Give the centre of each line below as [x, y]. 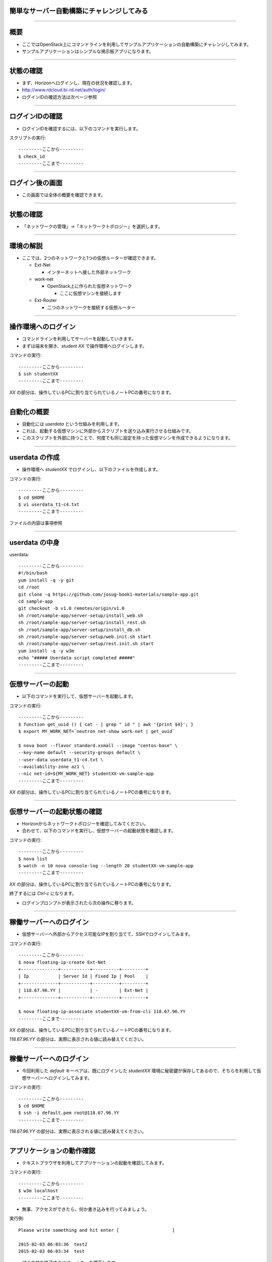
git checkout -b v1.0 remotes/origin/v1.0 [72, 609]
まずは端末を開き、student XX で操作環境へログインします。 [84, 346]
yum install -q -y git [46, 580]
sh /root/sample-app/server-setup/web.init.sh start [85, 637]
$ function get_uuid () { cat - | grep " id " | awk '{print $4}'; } [106, 724]
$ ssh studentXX [38, 374]
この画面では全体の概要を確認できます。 [64, 195]
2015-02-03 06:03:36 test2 [53, 1244]
